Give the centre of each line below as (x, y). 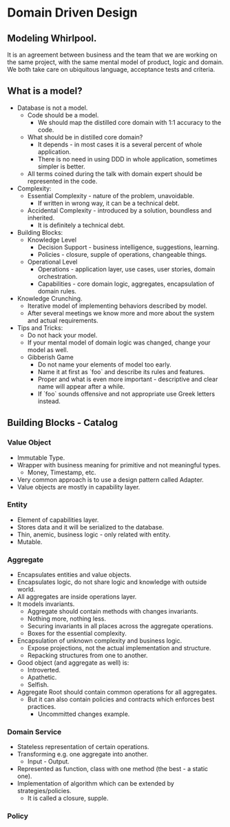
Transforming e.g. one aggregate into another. (83, 755)
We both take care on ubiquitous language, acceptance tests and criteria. (111, 69)
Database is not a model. (52, 108)
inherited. (41, 217)
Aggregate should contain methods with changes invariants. (113, 612)
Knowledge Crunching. (50, 298)
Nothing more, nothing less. (67, 619)
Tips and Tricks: (40, 328)
